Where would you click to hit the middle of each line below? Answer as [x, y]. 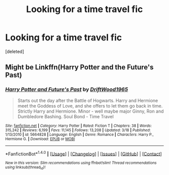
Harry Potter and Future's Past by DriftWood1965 [67, 90]
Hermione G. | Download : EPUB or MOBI [40, 139]
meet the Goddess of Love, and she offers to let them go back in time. [90, 106]
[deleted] [15, 51]
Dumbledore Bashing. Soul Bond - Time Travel [66, 116]
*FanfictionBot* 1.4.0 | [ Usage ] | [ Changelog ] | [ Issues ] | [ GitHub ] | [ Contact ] [83, 153]
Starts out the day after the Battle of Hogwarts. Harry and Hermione [88, 100]
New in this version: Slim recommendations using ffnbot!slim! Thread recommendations [81, 163]
